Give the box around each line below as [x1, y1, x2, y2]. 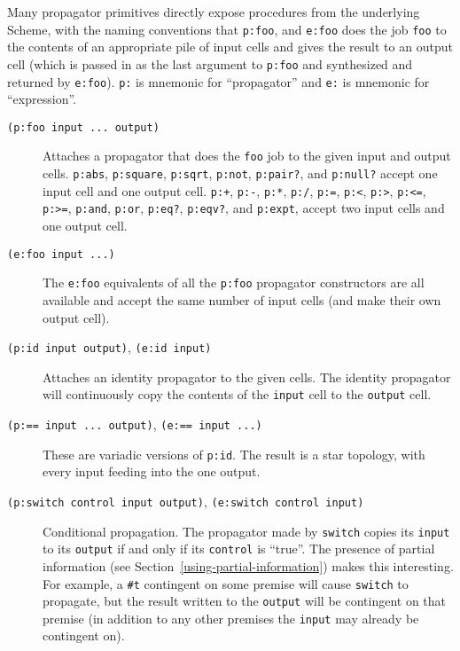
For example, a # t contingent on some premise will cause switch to [43, 574, 409, 592]
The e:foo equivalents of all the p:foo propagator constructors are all [43, 273, 425, 292]
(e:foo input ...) [7, 247, 115, 261]
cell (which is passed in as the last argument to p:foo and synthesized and [7, 54, 413, 73]
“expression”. [7, 90, 76, 108]
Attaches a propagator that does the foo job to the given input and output [43, 146, 451, 165]
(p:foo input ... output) [7, 121, 160, 134]
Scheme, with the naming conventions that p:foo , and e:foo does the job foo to [7, 20, 447, 38]
